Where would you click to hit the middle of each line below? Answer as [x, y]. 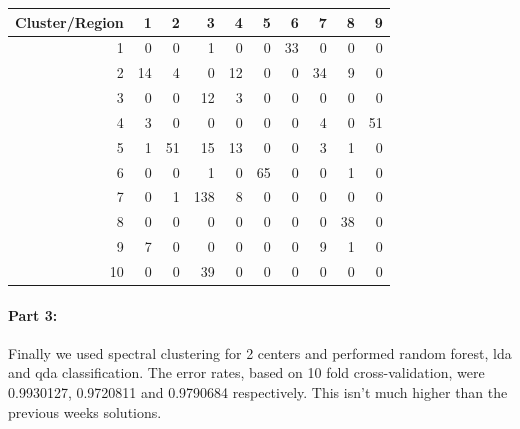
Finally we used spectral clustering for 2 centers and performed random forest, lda [260, 352]
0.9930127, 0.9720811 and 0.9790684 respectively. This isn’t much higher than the [258, 392]
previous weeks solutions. [85, 411]
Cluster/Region [69, 21]
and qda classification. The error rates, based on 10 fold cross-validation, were [246, 372]
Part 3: [33, 314]
